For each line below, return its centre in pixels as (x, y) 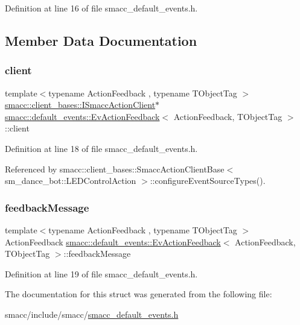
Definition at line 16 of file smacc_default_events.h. (101, 8)
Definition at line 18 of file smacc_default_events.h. (101, 148)
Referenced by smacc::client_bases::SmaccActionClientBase (115, 169)
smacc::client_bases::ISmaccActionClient (80, 105)
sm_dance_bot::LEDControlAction (71, 181)
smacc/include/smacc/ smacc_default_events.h (92, 314)
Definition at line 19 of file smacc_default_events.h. (101, 273)
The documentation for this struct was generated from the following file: (139, 294)
